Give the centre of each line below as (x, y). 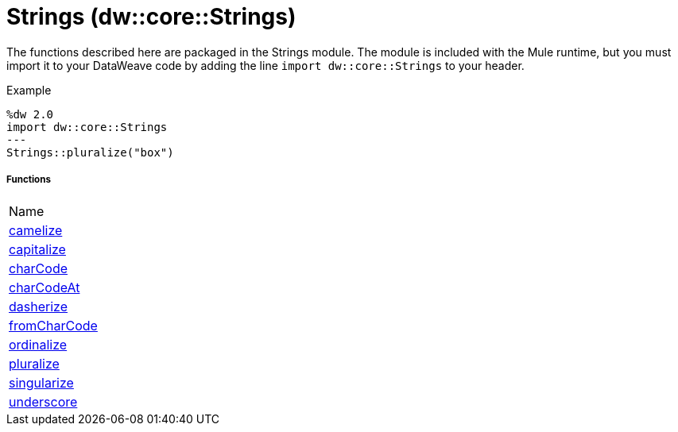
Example (29, 90)
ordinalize (38, 344)
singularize (41, 382)
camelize (36, 230)
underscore (43, 401)
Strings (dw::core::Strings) (151, 17)
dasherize (38, 306)
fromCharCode (53, 325)
